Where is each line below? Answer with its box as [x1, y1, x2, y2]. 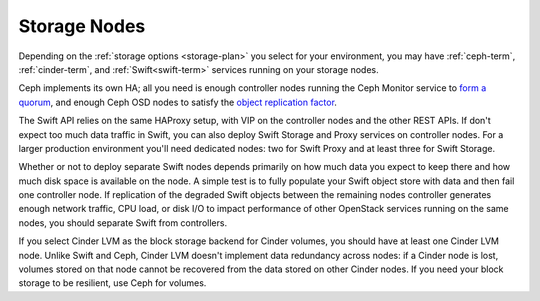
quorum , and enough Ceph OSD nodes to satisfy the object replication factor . [18, 96, 337, 108]
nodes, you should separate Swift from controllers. [18, 216, 228, 229]
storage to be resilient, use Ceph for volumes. [18, 277, 207, 289]
